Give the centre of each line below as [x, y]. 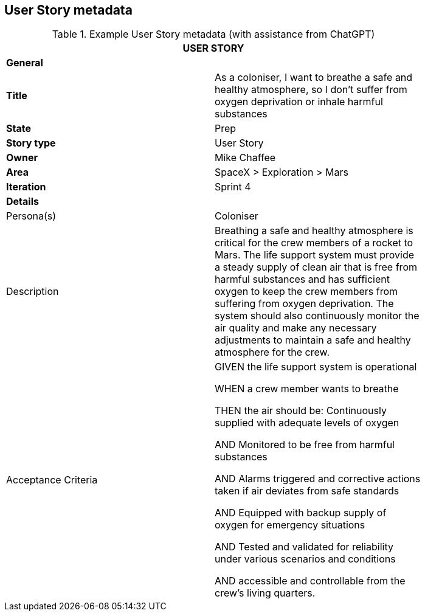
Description [33, 292]
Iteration [26, 187]
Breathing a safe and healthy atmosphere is [314, 231]
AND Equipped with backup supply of [301, 513]
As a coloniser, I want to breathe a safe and [314, 78]
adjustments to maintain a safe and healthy [313, 340]
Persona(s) [31, 216]
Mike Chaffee [245, 158]
